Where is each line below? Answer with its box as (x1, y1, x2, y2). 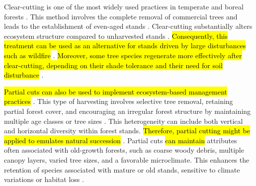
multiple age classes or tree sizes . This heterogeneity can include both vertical (4, 115, 243, 126)
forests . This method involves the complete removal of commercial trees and (4, 11, 238, 21)
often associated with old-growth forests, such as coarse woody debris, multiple (4, 145, 244, 155)
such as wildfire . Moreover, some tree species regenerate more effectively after (4, 50, 242, 60)
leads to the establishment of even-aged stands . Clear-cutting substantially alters (4, 21, 253, 31)
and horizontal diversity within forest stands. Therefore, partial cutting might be (4, 125, 250, 136)
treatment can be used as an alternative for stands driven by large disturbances (4, 40, 246, 51)
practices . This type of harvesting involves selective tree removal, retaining (4, 96, 233, 106)
